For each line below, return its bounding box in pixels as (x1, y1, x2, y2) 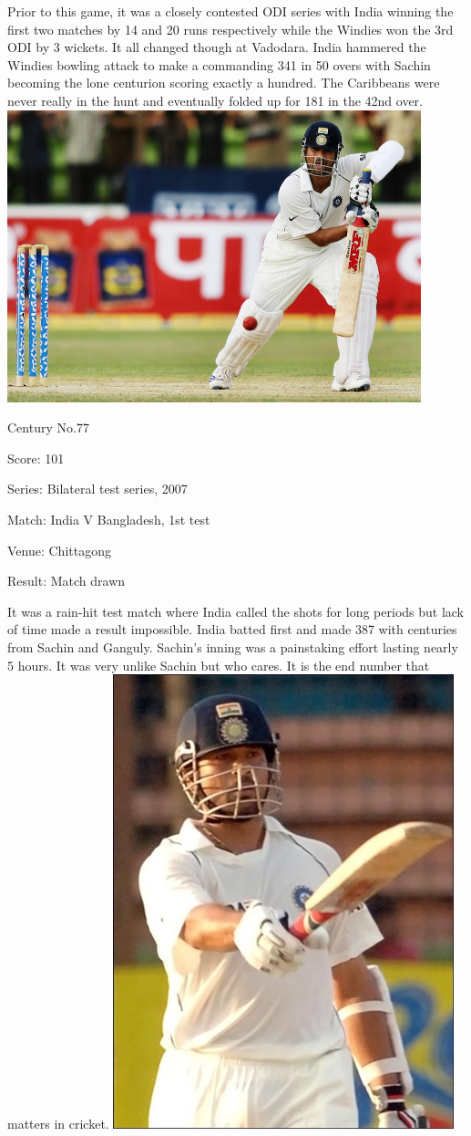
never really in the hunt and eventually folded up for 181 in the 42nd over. (7, 90, 423, 109)
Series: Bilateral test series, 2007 (7, 479, 188, 498)
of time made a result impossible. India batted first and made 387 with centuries (7, 620, 457, 639)
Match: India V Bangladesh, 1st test (7, 509, 210, 528)
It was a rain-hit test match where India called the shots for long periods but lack (7, 601, 465, 620)
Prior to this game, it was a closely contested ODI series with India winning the (7, 2, 454, 20)
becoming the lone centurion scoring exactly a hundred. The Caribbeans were (7, 73, 440, 92)
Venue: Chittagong (7, 540, 111, 559)
